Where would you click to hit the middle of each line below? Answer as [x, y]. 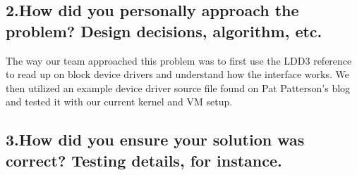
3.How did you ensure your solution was [155, 140]
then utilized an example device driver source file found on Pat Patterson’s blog [178, 87]
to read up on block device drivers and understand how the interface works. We [177, 74]
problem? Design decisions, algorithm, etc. [164, 31]
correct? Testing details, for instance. [144, 160]
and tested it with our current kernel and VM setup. [119, 102]
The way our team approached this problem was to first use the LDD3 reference [179, 60]
